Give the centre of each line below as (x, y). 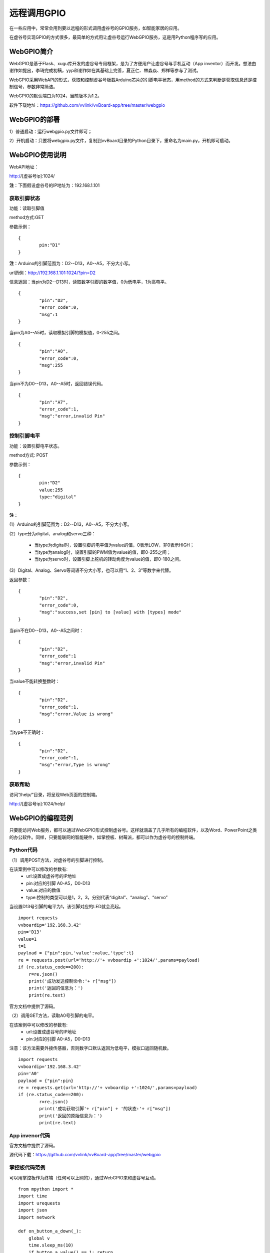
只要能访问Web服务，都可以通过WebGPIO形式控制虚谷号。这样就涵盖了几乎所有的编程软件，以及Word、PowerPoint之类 (133, 830)
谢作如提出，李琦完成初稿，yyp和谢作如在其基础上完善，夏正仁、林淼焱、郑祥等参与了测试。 (105, 71)
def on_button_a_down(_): (50, 1231)
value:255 (51, 490)
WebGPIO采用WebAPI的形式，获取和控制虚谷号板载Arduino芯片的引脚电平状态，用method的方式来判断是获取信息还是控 (133, 80)
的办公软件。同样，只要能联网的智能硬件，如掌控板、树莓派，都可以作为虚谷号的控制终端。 (103, 837)
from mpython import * (46, 1189)
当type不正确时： (27, 732)
